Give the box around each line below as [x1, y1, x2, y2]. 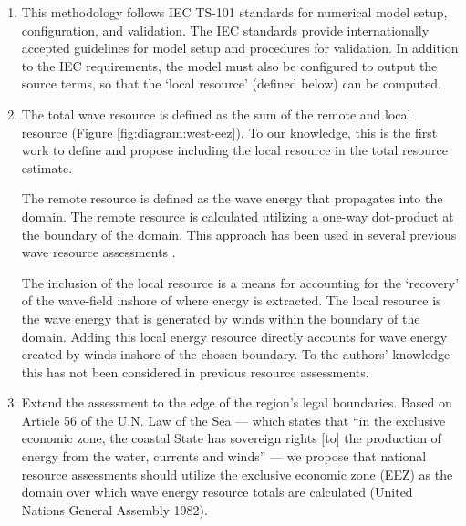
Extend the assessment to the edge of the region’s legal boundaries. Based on [21, 393, 452, 412]
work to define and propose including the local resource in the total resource [21, 140, 448, 160]
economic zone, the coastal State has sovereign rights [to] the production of [21, 428, 441, 448]
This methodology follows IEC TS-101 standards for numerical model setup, [21, 3, 448, 21]
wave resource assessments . [21, 242, 176, 262]
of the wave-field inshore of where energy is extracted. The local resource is [21, 291, 441, 310]
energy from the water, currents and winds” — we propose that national [21, 447, 427, 466]
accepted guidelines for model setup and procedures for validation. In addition [21, 38, 459, 57]
